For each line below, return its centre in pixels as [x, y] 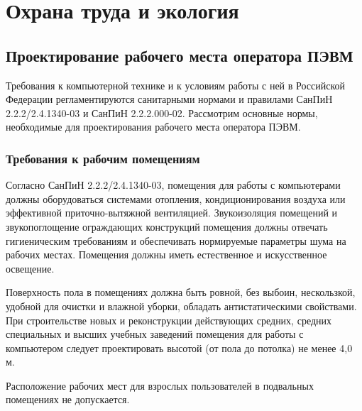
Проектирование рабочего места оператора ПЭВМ [180, 55]
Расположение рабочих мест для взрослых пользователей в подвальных [160, 385]
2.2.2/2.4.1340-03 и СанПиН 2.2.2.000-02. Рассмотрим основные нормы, [162, 113]
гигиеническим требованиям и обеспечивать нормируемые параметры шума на [176, 240]
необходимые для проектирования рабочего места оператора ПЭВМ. [153, 127]
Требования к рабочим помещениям [103, 158]
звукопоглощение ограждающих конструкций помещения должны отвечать [167, 226]
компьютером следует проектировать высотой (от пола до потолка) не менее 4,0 [179, 347]
